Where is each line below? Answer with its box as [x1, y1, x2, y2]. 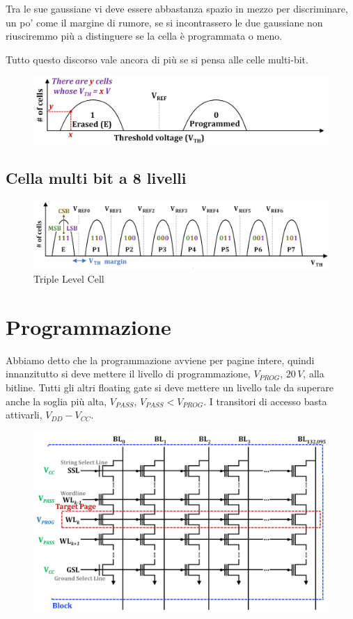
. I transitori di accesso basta [203, 393, 327, 408]
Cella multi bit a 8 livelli [6, 167, 187, 189]
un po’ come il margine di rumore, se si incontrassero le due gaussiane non [6, 15, 323, 29]
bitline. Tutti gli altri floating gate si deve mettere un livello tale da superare [6, 379, 334, 394]
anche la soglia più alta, [6, 393, 107, 408]
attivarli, [6, 407, 42, 422]
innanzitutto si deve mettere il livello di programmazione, [6, 366, 251, 381]
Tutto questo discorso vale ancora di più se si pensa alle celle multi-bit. [6, 52, 308, 66]
